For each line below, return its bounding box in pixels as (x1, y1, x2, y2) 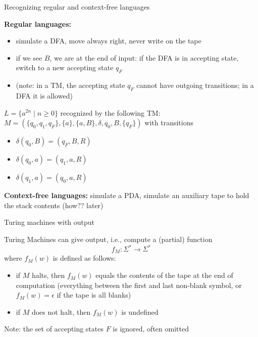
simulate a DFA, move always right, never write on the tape (16, 35, 201, 46)
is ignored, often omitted (113, 323, 189, 334)
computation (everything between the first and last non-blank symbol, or (16, 279, 242, 290)
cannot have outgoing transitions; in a (136, 80, 254, 90)
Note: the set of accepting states (4, 323, 104, 334)
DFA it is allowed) (16, 90, 73, 101)
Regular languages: (4, 18, 72, 29)
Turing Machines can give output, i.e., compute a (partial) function (4, 233, 213, 244)
